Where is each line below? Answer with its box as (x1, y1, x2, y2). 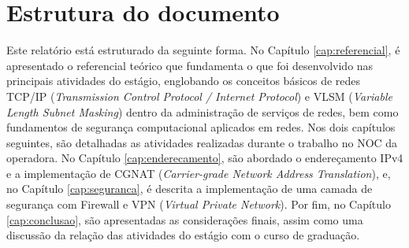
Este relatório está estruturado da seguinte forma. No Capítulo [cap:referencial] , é (6, 42, 400, 58)
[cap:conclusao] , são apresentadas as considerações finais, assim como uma (6, 211, 363, 228)
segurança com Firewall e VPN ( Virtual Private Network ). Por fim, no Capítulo (6, 196, 391, 213)
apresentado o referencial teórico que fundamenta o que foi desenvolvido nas (6, 57, 374, 73)
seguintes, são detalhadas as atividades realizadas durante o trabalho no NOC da (6, 134, 398, 150)
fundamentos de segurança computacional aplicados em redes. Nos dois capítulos (6, 119, 396, 135)
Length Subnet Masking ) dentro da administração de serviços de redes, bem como (6, 103, 399, 120)
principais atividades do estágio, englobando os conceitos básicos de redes (6, 72, 361, 89)
